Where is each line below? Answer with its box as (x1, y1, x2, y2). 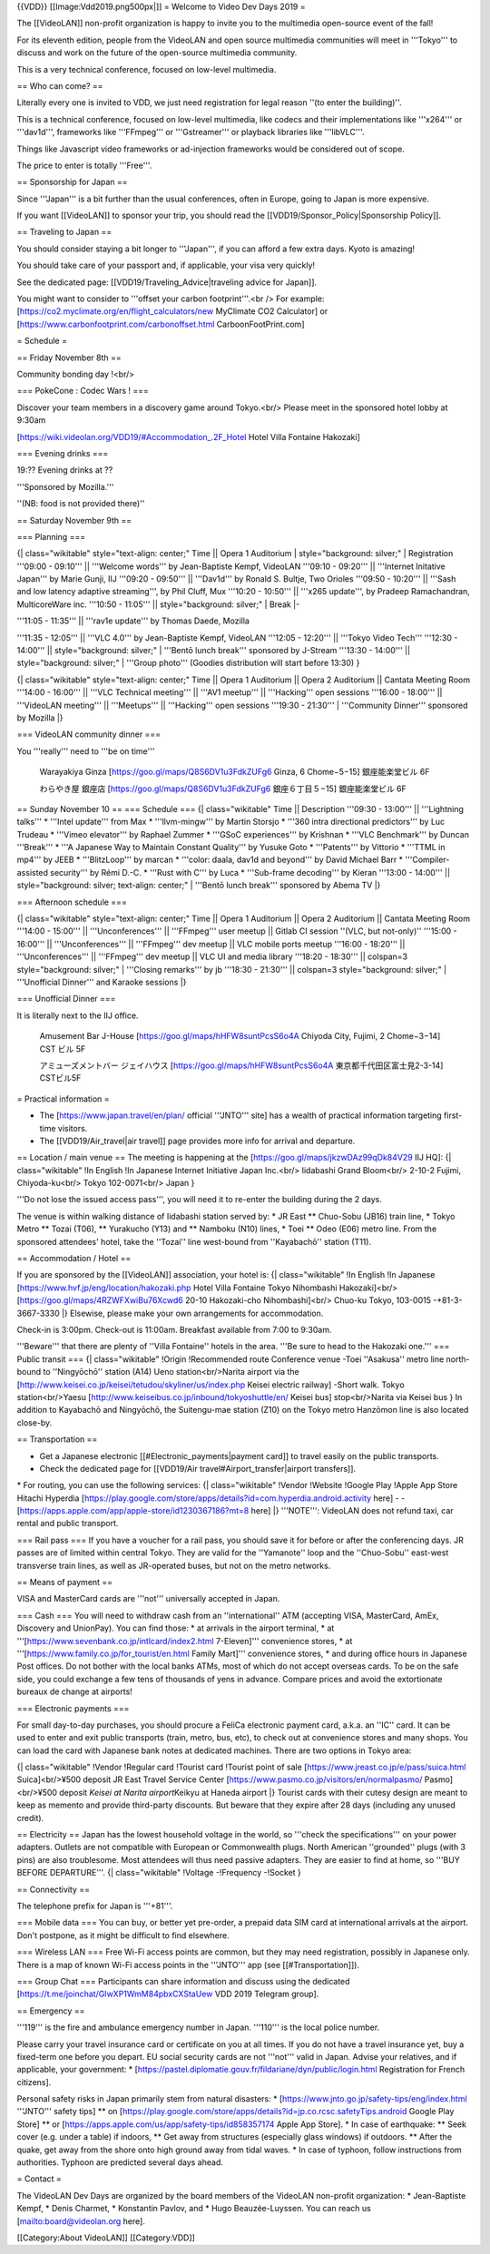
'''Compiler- (405, 854, 450, 866)
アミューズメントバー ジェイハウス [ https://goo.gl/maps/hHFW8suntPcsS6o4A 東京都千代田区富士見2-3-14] (39, 1060, 444, 1071)
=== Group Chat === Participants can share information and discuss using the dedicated (16, 1975, 350, 1986)
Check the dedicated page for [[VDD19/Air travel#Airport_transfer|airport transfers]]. (39, 1463, 357, 1474)
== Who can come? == (16, 80, 103, 91)
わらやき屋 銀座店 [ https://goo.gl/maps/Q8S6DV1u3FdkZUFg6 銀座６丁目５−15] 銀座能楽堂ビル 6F (39, 783, 407, 794)
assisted (16, 867, 49, 877)
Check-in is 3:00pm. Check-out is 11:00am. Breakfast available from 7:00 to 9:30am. (16, 1324, 332, 1335)
